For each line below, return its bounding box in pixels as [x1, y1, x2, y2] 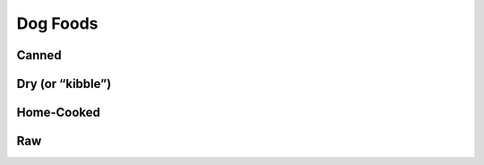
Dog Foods [16, 13, 99, 33]
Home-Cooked [16, 105, 100, 120]
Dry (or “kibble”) [16, 76, 112, 91]
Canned [16, 48, 62, 63]
